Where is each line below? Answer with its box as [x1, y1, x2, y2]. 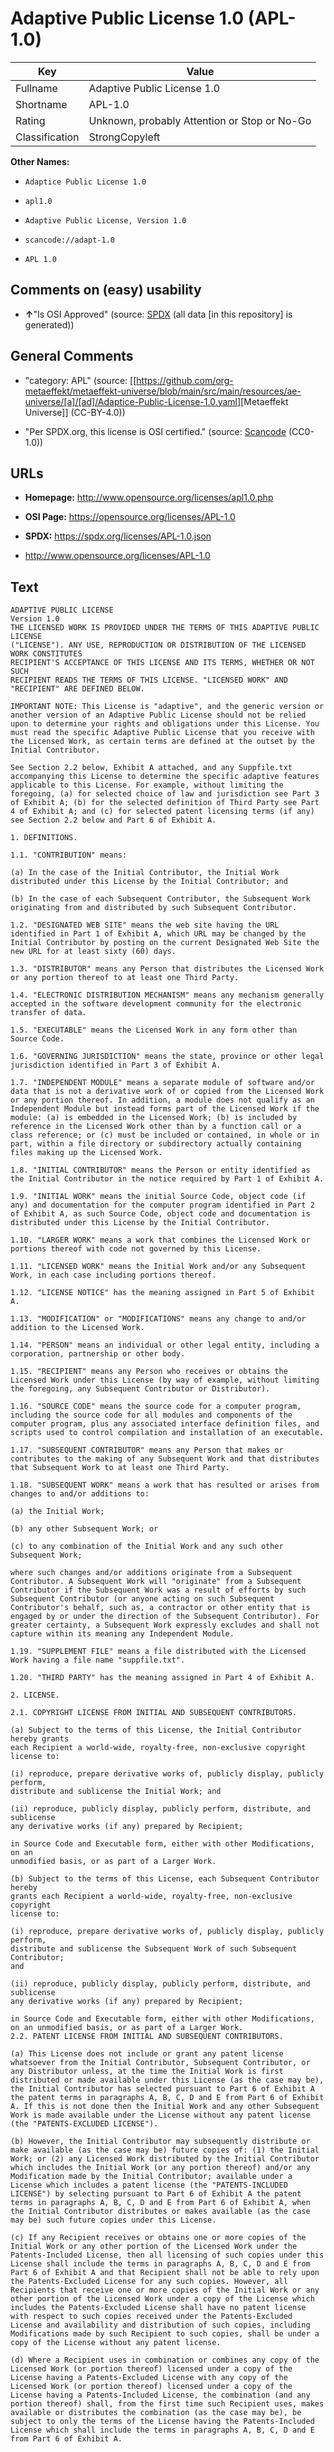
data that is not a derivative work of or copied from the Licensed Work [10, 1087, 325, 1097]
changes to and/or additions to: [10, 1489, 150, 1499]
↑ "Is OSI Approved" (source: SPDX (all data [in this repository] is [24, 308, 293, 320]
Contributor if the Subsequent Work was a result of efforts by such [10, 1585, 307, 1596]
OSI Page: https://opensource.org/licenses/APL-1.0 [24, 511, 236, 523]
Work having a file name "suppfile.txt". [10, 1655, 186, 1666]
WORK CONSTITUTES [10, 649, 83, 659]
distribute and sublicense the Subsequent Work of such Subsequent [10, 1944, 298, 1954]
